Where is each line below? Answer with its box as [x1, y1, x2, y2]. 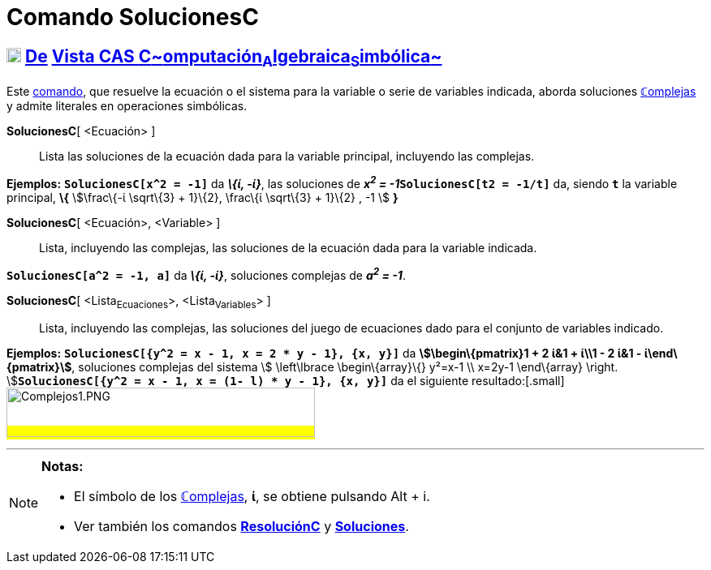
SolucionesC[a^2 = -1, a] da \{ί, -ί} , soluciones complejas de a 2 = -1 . [6, 266, 406, 282]
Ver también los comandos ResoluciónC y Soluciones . [74, 518, 409, 535]
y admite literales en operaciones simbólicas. [6, 99, 248, 114]
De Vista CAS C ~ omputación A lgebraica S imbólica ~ [24, 45, 442, 70]
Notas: [41, 458, 84, 475]
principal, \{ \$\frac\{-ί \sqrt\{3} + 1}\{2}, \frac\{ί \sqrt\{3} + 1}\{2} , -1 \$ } [6, 191, 399, 205]
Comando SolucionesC [6, 3, 259, 31]
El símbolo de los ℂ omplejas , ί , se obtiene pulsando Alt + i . [74, 488, 430, 505]
